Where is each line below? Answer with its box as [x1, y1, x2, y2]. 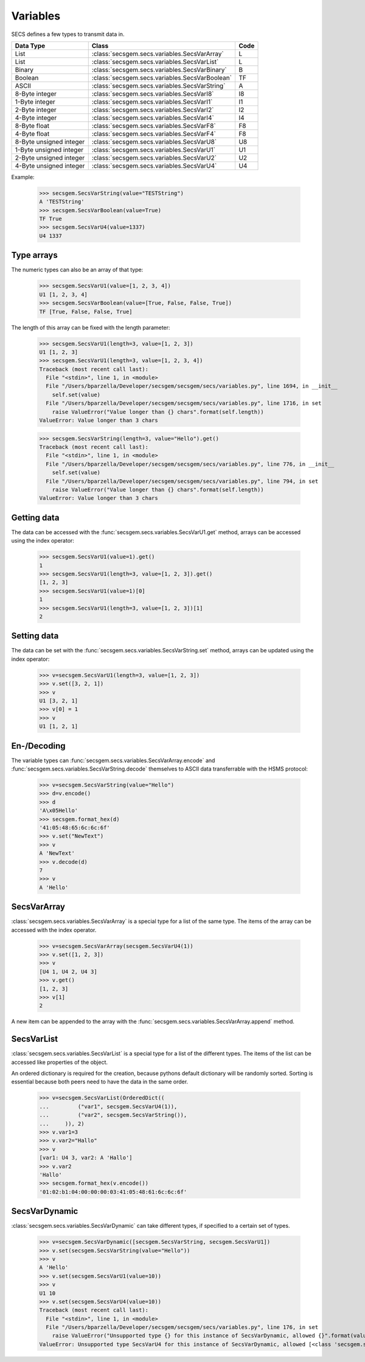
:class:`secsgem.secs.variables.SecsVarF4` [91, 129, 216, 138]
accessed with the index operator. [11, 926, 97, 933]
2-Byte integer [15, 105, 57, 114]
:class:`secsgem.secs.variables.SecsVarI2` [91, 105, 214, 114]
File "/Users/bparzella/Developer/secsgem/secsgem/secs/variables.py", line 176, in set [46, 1324, 319, 1331]
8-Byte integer [15, 89, 57, 98]
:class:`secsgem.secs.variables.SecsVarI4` [91, 113, 214, 122]
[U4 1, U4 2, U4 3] [39, 968, 97, 975]
